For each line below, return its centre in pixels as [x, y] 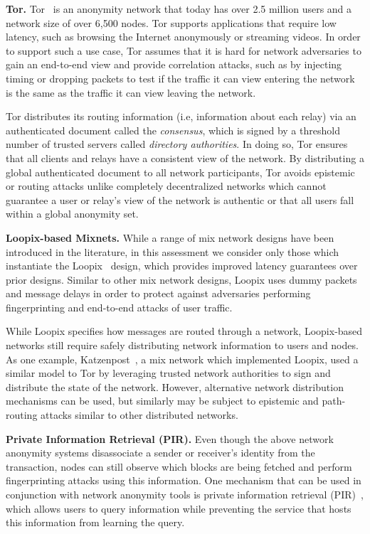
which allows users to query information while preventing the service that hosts [179, 508]
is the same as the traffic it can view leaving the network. [131, 92]
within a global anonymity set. [72, 214]
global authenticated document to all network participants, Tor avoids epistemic [180, 172]
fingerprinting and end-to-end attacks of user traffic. [119, 307]
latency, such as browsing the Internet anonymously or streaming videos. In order [183, 37]
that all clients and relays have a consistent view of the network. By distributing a [185, 157]
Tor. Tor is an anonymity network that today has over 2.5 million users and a [179, 9]
